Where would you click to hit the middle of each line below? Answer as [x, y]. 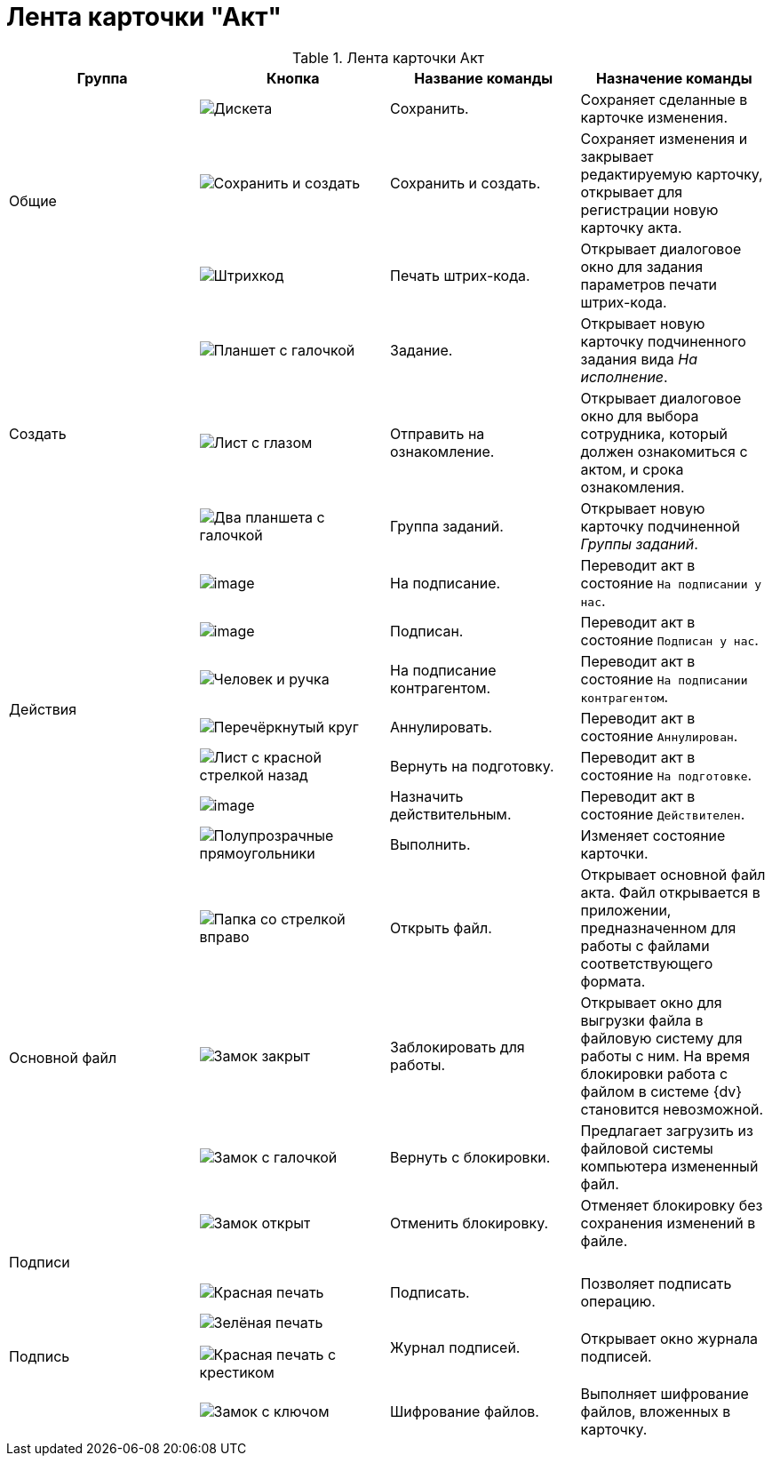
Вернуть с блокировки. [470, 1157]
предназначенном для [658, 927]
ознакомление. [442, 451]
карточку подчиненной [660, 526]
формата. [613, 981]
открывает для [632, 192]
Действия [43, 709]
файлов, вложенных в [656, 1411]
